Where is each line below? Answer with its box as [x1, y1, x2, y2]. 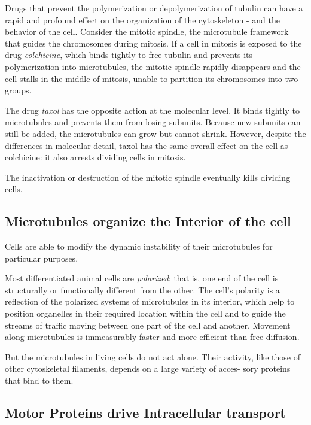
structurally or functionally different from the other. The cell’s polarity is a [5, 283, 280, 296]
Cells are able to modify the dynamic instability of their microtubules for [5, 240, 273, 253]
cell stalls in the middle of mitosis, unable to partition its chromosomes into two [5, 72, 298, 84]
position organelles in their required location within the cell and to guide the [5, 307, 286, 320]
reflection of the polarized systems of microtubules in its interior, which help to [5, 295, 295, 308]
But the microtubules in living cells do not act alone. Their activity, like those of [5, 350, 301, 363]
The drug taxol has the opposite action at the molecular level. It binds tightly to [5, 104, 300, 116]
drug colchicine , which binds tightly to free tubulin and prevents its [5, 48, 253, 61]
